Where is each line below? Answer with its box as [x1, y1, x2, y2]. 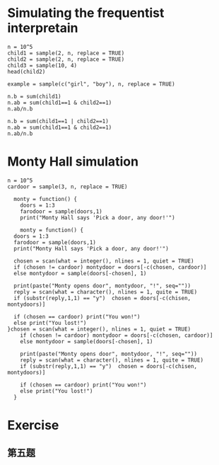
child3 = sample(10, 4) [7, 62, 78, 69]
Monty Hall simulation [7, 154, 139, 170]
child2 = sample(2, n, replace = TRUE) [7, 55, 125, 63]
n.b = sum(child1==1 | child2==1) [7, 117, 109, 125]
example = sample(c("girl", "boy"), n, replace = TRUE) [7, 80, 175, 88]
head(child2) [7, 68, 46, 75]
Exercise [7, 418, 59, 433]
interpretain [7, 20, 79, 36]
